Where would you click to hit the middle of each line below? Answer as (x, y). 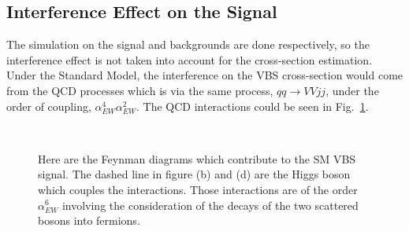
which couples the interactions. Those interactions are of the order (198, 189)
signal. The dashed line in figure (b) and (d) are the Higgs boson (194, 174)
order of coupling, (49, 106)
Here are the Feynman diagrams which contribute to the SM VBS (197, 158)
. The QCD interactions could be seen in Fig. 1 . (252, 106)
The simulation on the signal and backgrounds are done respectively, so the (188, 44)
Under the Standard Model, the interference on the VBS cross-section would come (205, 75)
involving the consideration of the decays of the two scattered (210, 205)
